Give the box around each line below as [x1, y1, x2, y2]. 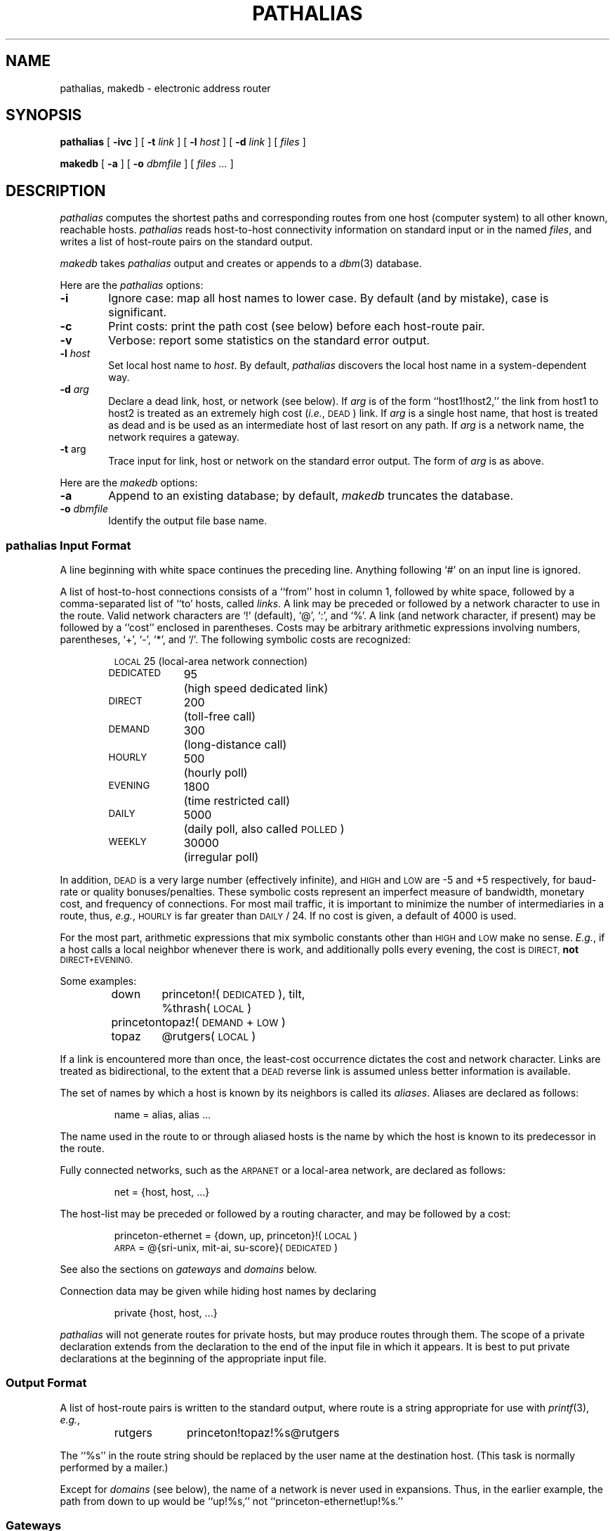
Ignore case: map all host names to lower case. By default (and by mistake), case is [108, 291, 549, 306]
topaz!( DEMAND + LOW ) [161, 1015, 286, 1030]
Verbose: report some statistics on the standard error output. [108, 333, 430, 348]
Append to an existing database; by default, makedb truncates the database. [108, 489, 514, 503]
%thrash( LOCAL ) [161, 1001, 251, 1016]
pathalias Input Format [6, 538, 131, 553]
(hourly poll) [183, 765, 248, 780]
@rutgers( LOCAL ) [161, 1029, 256, 1044]
